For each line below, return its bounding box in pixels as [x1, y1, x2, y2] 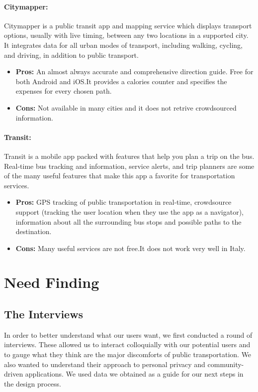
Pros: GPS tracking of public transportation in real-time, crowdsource [15, 197, 232, 207]
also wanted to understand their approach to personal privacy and [4, 359, 205, 369]
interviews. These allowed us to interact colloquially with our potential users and [4, 339, 251, 350]
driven [4, 369, 23, 379]
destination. [15, 226, 52, 237]
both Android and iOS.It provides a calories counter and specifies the [15, 76, 227, 86]
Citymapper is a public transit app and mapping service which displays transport [4, 20, 252, 30]
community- [207, 359, 244, 369]
